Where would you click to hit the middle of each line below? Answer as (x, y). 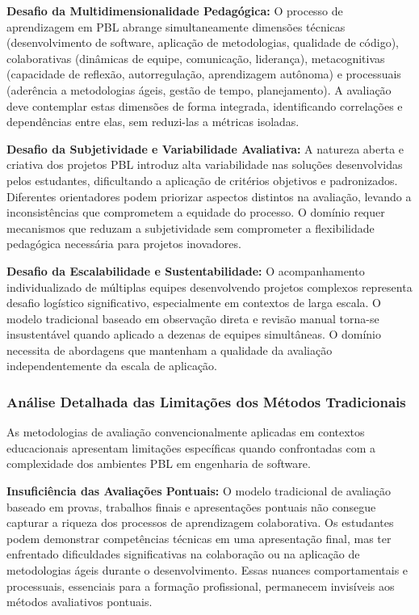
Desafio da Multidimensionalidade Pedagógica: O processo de (175, 11)
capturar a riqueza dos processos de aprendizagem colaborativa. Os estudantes (200, 522)
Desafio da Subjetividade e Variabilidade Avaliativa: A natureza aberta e (205, 148)
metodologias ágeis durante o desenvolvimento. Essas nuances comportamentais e (207, 570)
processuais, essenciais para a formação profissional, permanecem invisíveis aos (201, 586)
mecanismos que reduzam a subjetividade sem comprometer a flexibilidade (191, 227)
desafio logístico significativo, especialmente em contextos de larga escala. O (194, 303)
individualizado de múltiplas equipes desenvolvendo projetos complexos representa (209, 286)
